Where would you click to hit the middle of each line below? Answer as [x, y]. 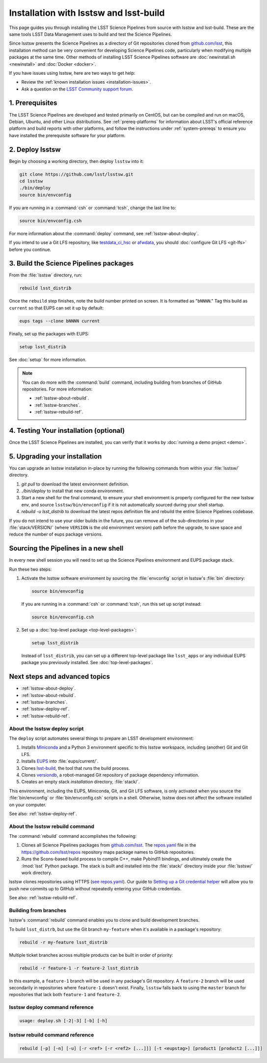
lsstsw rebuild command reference [52, 1035]
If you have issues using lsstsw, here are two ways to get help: [72, 73]
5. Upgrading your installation [55, 456]
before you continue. [30, 249]
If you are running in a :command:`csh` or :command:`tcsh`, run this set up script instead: [111, 604]
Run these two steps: [30, 569]
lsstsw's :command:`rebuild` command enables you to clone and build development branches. [104, 920]
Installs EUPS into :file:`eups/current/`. [60, 761]
